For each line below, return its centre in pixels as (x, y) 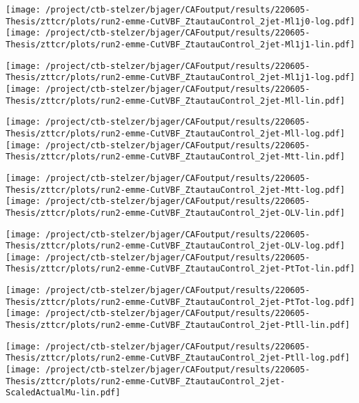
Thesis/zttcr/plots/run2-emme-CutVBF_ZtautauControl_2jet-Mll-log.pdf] (175, 133)
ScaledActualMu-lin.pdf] (63, 393)
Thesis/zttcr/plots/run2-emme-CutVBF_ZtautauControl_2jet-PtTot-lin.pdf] (181, 269)
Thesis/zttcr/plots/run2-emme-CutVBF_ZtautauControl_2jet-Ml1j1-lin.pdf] (181, 44)
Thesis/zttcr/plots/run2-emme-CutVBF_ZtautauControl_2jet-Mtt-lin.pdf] (175, 157)
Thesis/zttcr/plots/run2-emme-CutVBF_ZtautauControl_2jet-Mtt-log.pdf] (175, 190)
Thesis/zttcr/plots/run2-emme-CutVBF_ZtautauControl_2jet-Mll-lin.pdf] (175, 101)
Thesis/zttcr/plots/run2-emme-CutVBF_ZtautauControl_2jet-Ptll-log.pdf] (178, 358)
